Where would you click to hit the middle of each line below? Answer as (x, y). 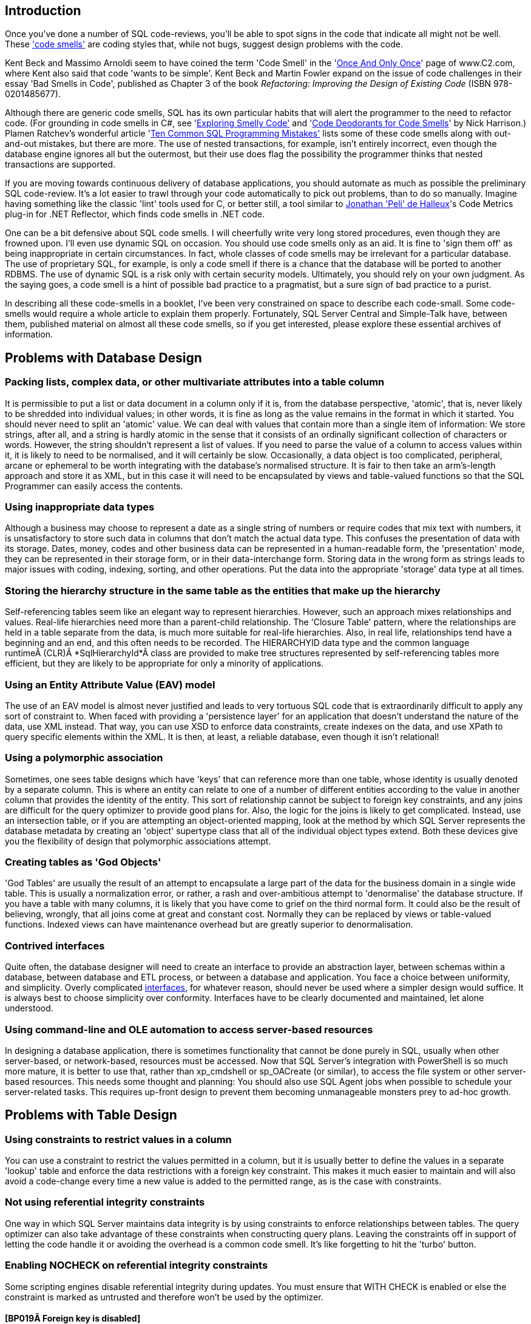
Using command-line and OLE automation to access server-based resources (189, 1029)
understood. (29, 1008)
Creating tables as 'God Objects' (83, 862)
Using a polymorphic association (84, 758)
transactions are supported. (60, 165)
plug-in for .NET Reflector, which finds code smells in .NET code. (135, 214)
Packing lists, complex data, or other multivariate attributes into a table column (195, 382)
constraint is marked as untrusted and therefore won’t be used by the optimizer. (164, 1297)
